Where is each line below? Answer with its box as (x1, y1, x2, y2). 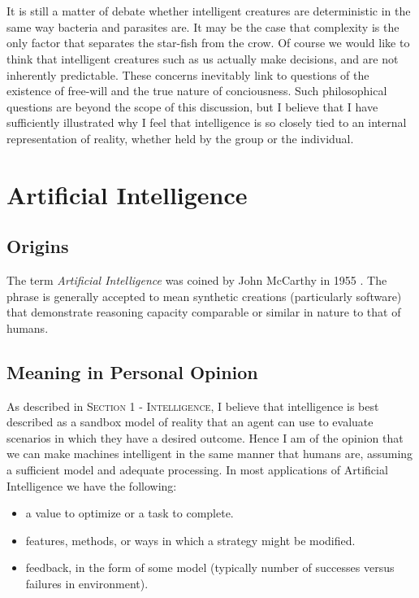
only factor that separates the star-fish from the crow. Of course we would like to (6, 34, 410, 51)
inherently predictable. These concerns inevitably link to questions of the (6, 66, 369, 83)
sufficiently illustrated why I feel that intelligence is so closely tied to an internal (6, 114, 407, 131)
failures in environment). (25, 575, 149, 592)
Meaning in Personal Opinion (6, 359, 258, 384)
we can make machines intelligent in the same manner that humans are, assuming (6, 445, 413, 462)
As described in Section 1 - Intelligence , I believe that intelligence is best (6, 397, 379, 414)
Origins (6, 234, 69, 259)
